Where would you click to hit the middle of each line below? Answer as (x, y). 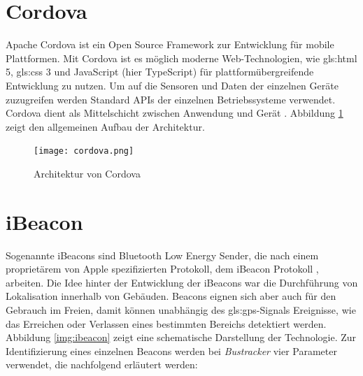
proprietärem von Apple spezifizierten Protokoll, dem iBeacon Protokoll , (162, 269)
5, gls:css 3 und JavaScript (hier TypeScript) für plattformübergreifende (160, 72)
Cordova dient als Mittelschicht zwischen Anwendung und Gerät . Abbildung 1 (175, 113)
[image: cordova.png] (84, 151)
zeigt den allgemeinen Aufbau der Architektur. (105, 126)
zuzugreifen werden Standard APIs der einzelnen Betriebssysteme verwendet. (171, 99)
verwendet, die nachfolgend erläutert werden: (102, 364)
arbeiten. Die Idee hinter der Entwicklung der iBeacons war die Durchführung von (182, 282)
